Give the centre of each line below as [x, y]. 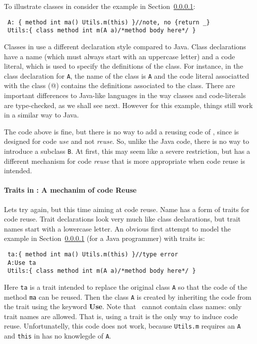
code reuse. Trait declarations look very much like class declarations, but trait [122, 219]
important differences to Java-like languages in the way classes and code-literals [125, 95]
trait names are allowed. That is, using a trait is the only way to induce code [121, 316]
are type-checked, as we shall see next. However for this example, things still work [128, 105]
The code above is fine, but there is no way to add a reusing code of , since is [122, 131]
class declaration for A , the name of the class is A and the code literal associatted [127, 75]
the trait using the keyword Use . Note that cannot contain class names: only [123, 306]
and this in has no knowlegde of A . [58, 336]
